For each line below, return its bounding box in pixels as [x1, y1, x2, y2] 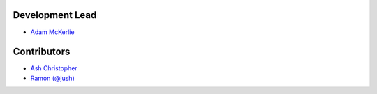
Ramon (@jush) [30, 74, 75, 82]
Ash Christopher [30, 64, 78, 72]
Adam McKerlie [30, 28, 75, 36]
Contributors [13, 46, 71, 58]
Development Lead [13, 9, 97, 21]
